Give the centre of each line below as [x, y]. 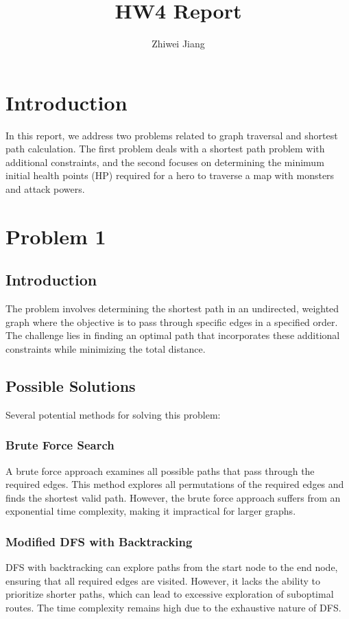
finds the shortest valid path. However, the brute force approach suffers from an [173, 497]
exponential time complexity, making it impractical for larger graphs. [151, 511]
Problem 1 [56, 236]
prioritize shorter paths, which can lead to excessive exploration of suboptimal [170, 594]
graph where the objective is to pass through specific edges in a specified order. [172, 322]
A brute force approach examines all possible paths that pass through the [160, 470]
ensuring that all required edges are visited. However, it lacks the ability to [163, 580]
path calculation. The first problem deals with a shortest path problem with [165, 149]
